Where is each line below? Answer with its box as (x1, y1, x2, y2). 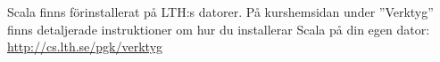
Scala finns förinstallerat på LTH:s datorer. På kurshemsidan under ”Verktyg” (7, 3, 434, 20)
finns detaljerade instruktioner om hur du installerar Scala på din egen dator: (7, 19, 430, 38)
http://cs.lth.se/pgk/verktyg (7, 37, 163, 56)
